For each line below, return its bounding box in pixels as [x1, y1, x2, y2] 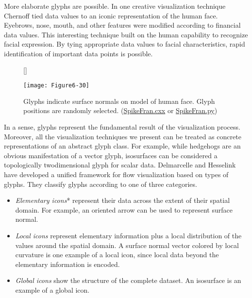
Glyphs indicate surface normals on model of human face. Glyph [23, 96, 215, 106]
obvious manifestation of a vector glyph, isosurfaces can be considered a [4, 150, 218, 160]
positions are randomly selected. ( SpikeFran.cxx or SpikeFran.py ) [23, 105, 218, 116]
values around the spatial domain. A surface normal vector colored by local [15, 240, 239, 250]
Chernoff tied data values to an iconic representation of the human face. [4, 10, 218, 20]
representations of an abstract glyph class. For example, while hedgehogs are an [4, 141, 241, 151]
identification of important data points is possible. [4, 48, 153, 58]
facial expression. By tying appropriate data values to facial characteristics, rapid [4, 39, 245, 49]
